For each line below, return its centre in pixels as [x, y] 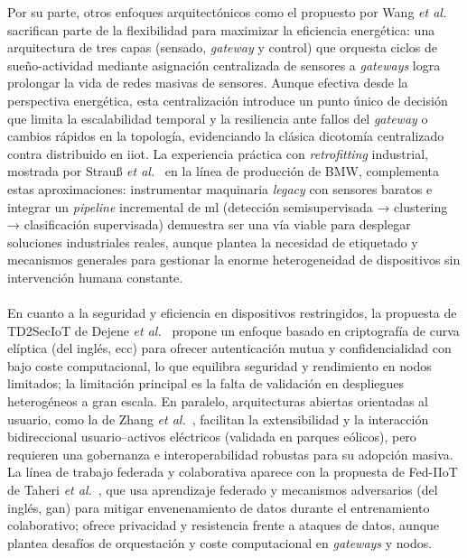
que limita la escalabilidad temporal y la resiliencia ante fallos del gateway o [218, 118]
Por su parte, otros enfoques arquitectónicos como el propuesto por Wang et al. [227, 12]
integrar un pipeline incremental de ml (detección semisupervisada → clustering [228, 206]
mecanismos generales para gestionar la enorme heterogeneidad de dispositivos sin [234, 260]
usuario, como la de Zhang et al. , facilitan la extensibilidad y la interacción [218, 418]
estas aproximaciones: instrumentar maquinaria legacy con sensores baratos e [220, 188]
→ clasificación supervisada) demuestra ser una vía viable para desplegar [209, 224]
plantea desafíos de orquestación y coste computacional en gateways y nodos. [220, 542]
